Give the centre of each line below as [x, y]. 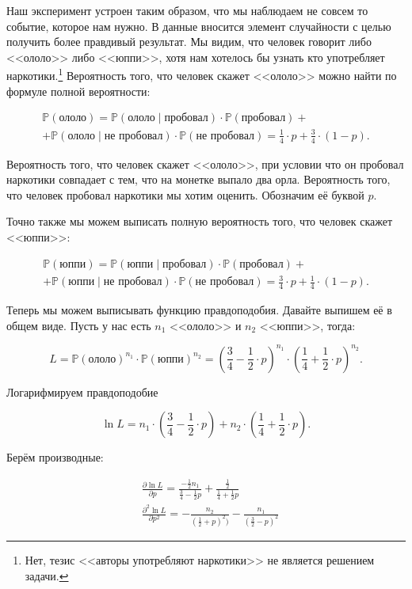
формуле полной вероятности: [78, 91]
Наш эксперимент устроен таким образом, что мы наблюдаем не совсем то [187, 10]
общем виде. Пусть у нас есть [79, 325]
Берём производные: [55, 457]
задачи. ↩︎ [47, 575]
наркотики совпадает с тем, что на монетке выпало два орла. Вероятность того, [198, 179]
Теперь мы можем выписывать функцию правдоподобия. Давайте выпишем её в [199, 310]
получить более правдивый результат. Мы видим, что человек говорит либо [189, 42]
